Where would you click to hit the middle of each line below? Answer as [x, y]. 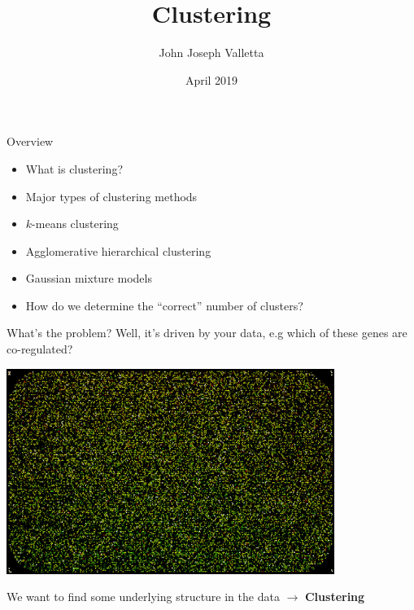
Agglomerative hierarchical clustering [118, 250]
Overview [30, 141]
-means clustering [75, 224]
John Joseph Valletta [211, 53]
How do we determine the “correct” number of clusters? [164, 305]
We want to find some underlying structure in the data [143, 597]
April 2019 [211, 79]
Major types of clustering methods [111, 196]
